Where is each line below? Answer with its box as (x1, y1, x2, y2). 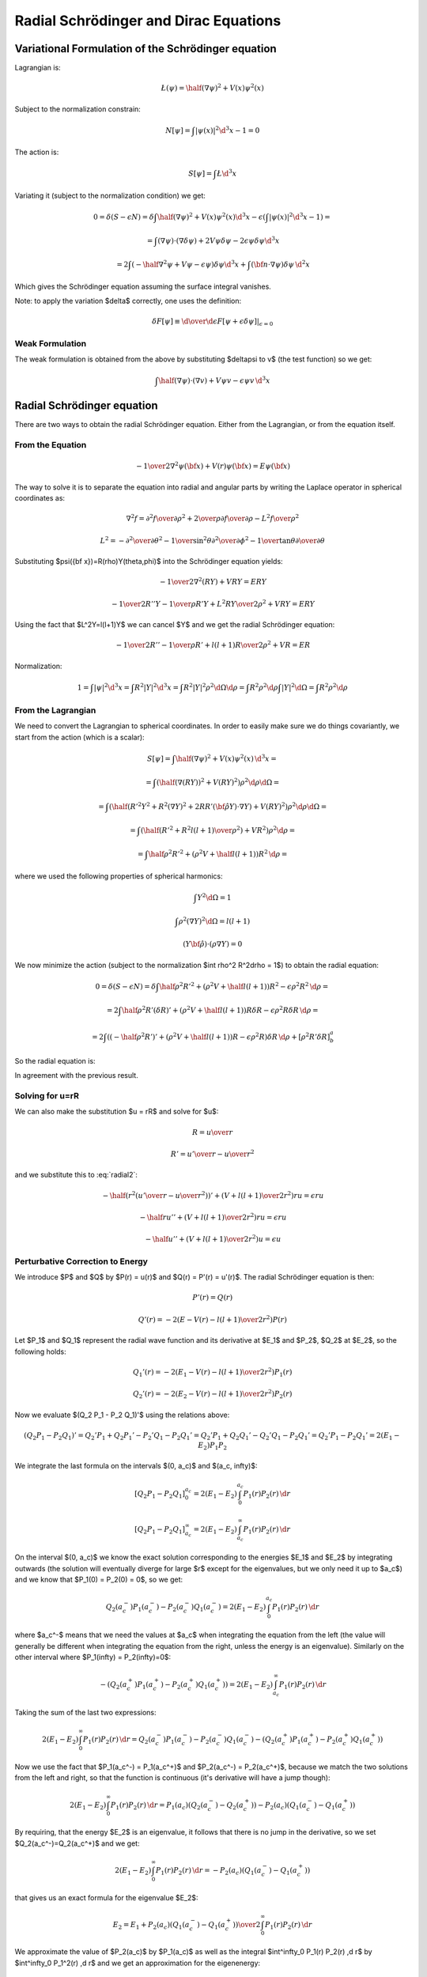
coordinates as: (14, 493, 66, 503)
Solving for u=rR (14, 1091, 79, 1102)
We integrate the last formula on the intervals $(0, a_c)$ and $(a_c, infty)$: (14, 1461, 258, 1471)
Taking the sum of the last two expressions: (14, 1708, 157, 1718)
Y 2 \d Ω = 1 (197, 891, 232, 902)
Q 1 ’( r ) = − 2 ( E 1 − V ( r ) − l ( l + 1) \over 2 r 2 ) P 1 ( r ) (132, 1367, 293, 1378)
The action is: (14, 147, 59, 157)
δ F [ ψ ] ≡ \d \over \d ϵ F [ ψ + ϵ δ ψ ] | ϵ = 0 (151, 317, 274, 328)
